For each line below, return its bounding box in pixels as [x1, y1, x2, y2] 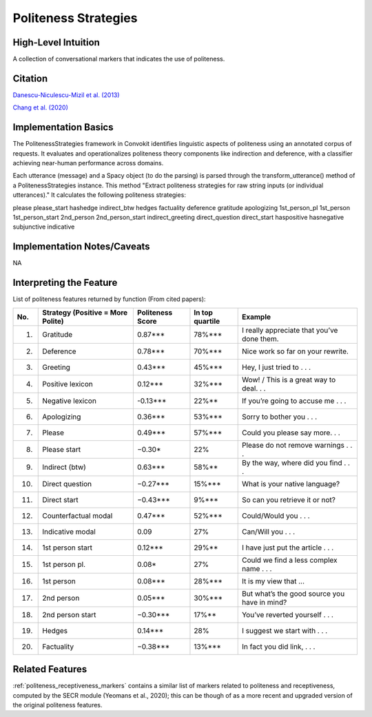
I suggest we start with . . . [241, 625, 328, 635]
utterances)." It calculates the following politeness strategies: [12, 191, 186, 199]
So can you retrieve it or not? [241, 495, 335, 504]
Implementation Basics [12, 121, 114, 134]
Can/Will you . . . [241, 527, 296, 537]
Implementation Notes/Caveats [12, 241, 151, 253]
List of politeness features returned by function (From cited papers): [12, 295, 206, 303]
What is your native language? [241, 479, 340, 488]
